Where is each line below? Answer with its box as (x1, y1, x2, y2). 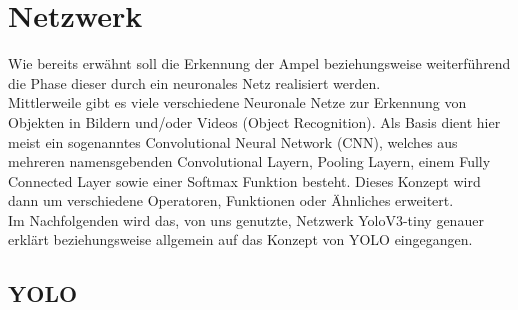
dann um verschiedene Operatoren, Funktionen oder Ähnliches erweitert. (8, 190, 454, 211)
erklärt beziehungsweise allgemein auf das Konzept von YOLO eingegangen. (8, 229, 473, 250)
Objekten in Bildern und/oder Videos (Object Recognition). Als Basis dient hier (8, 111, 501, 132)
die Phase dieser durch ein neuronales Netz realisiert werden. (8, 72, 381, 93)
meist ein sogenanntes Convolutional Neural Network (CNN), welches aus (8, 131, 458, 152)
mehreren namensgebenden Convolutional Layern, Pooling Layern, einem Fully (8, 151, 491, 172)
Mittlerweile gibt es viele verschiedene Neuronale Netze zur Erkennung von (8, 92, 467, 113)
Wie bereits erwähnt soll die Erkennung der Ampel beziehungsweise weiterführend (8, 53, 511, 74)
